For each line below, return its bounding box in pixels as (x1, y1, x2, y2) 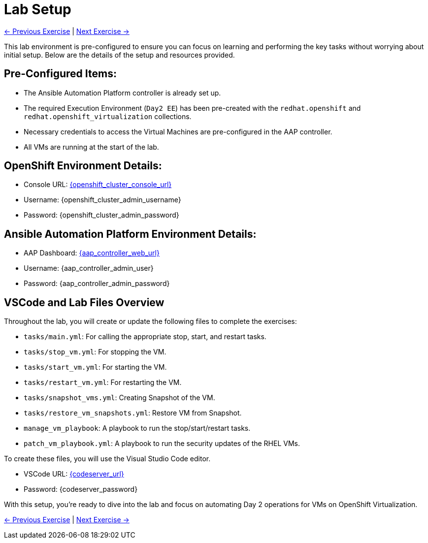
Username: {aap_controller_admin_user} (24, 264, 154, 273)
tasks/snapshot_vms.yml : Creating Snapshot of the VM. (24, 393, 215, 402)
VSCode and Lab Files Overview (4, 296, 165, 309)
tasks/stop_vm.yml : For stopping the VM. (24, 348, 166, 356)
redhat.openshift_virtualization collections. (24, 112, 192, 121)
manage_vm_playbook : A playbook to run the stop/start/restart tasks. (24, 424, 251, 433)
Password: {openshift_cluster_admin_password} (24, 211, 179, 220)
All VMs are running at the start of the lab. (24, 142, 159, 151)
